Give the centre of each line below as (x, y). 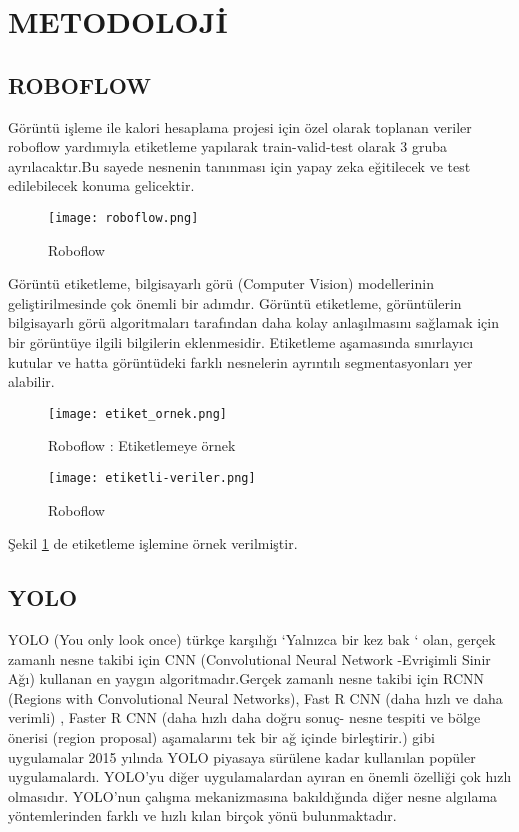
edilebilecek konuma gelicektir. (101, 185)
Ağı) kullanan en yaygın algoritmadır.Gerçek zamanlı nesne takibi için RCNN (246, 678)
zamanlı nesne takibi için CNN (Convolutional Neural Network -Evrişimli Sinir (249, 658)
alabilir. (31, 381)
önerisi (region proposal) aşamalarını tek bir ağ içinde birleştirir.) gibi (221, 737)
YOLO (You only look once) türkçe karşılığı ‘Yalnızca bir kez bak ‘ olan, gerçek (252, 639)
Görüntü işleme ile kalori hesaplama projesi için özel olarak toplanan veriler (240, 126)
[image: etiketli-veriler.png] (152, 478)
